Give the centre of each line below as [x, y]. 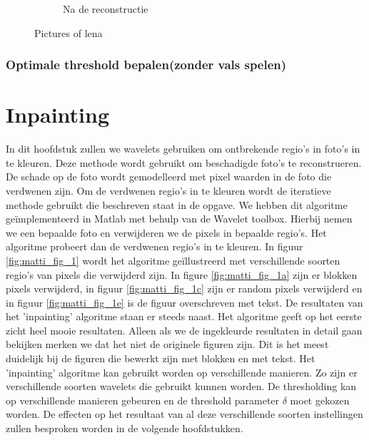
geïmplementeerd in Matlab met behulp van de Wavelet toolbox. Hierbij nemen [179, 219]
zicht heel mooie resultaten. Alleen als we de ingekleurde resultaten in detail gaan [184, 330]
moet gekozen [320, 400]
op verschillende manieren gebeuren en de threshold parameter [143, 400]
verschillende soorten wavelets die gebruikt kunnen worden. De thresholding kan [181, 386]
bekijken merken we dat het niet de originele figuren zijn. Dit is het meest [167, 344]
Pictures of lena [69, 32]
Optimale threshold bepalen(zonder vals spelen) [146, 65]
